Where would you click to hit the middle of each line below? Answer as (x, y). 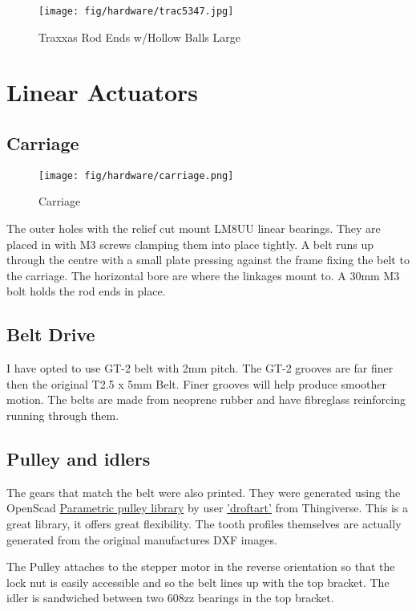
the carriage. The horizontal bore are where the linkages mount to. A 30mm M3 (203, 275)
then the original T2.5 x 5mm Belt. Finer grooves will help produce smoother (197, 383)
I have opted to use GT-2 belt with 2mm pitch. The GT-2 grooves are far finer (200, 368)
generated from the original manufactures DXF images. (142, 539)
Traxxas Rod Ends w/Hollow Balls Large (139, 37)
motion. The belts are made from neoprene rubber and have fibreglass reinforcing (206, 399)
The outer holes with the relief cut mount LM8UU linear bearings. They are (194, 228)
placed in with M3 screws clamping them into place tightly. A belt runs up (190, 244)
